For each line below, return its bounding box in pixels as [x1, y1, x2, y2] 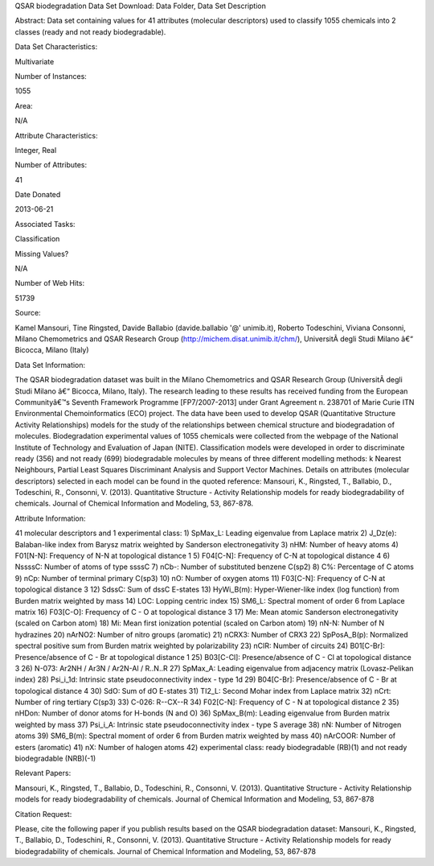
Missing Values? [14, 249, 69, 258]
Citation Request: [14, 809, 72, 819]
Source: [14, 308, 41, 318]
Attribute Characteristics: [14, 130, 98, 140]
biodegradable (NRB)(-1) [14, 753, 96, 764]
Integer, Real [14, 145, 57, 155]
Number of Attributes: [14, 160, 88, 170]
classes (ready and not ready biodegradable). [14, 27, 166, 36]
